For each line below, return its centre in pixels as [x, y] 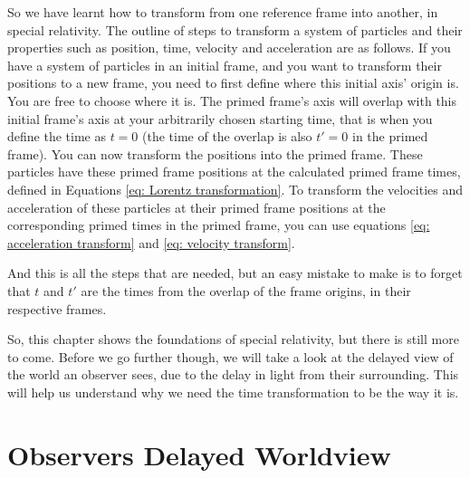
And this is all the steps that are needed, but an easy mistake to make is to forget [235, 273]
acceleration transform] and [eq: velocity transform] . [151, 242]
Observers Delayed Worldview [199, 454]
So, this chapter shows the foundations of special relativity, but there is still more [233, 339]
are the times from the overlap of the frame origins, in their [246, 290]
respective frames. [57, 308]
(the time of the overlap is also [227, 136]
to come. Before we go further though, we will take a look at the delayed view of [230, 356]
